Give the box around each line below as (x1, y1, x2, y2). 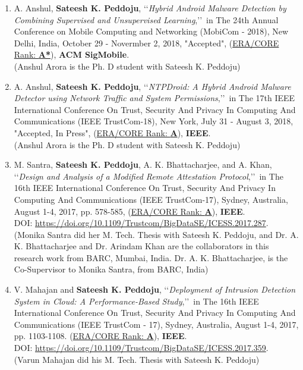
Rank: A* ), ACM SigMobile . (14, 48, 130, 61)
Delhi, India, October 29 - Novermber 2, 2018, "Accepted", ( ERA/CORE (14, 36, 279, 49)
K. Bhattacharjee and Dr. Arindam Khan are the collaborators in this (14, 240, 269, 252)
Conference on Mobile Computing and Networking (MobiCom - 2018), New (14, 25, 289, 37)
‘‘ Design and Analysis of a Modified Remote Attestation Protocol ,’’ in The (14, 170, 283, 182)
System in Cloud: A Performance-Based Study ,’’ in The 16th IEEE (14, 294, 259, 307)
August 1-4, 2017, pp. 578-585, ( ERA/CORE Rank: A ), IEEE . (14, 205, 245, 217)
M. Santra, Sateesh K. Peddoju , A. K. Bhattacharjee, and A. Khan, (14, 158, 272, 171)
